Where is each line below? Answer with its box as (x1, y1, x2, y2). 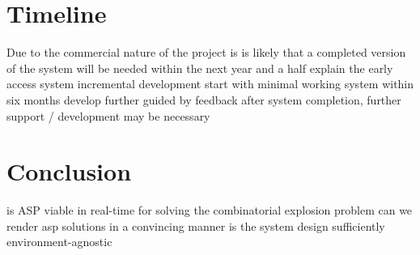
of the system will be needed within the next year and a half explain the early (6, 59, 393, 76)
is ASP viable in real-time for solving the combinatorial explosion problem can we (6, 202, 413, 219)
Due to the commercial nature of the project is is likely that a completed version (6, 44, 406, 61)
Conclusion (6, 155, 132, 188)
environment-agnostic (6, 233, 112, 250)
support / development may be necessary (6, 107, 210, 124)
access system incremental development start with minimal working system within (6, 75, 414, 92)
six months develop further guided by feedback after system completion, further (6, 91, 401, 108)
